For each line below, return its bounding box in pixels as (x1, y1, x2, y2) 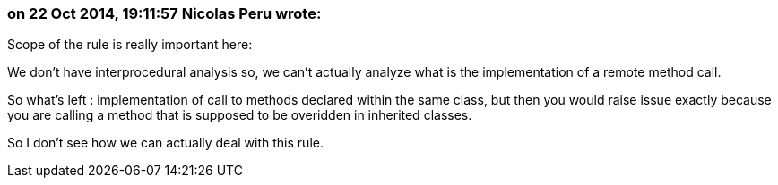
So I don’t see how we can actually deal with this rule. (7, 135, 324, 151)
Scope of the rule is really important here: (7, 37, 253, 53)
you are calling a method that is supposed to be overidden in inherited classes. (7, 107, 472, 123)
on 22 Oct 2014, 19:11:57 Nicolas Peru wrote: (7, 4, 322, 22)
